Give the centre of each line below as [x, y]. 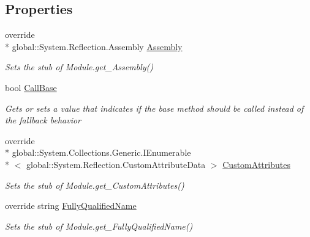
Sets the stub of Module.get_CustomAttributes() [95, 185]
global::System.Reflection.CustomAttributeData [116, 164]
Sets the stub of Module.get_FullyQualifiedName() [99, 226]
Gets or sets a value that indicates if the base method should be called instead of [154, 108]
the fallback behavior [43, 120]
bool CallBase [31, 87]
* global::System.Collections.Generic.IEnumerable [98, 152]
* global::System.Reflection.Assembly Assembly [94, 46]
